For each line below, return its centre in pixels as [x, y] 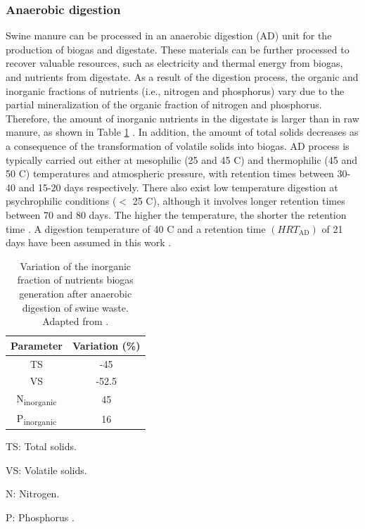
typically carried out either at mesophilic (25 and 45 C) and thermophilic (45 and [181, 159]
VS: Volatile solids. [46, 470]
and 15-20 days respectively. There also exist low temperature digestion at [178, 187]
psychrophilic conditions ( [61, 201]
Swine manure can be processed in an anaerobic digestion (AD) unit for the [169, 36]
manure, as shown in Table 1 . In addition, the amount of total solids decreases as [182, 132]
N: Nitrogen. [33, 493]
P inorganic [37, 419]
